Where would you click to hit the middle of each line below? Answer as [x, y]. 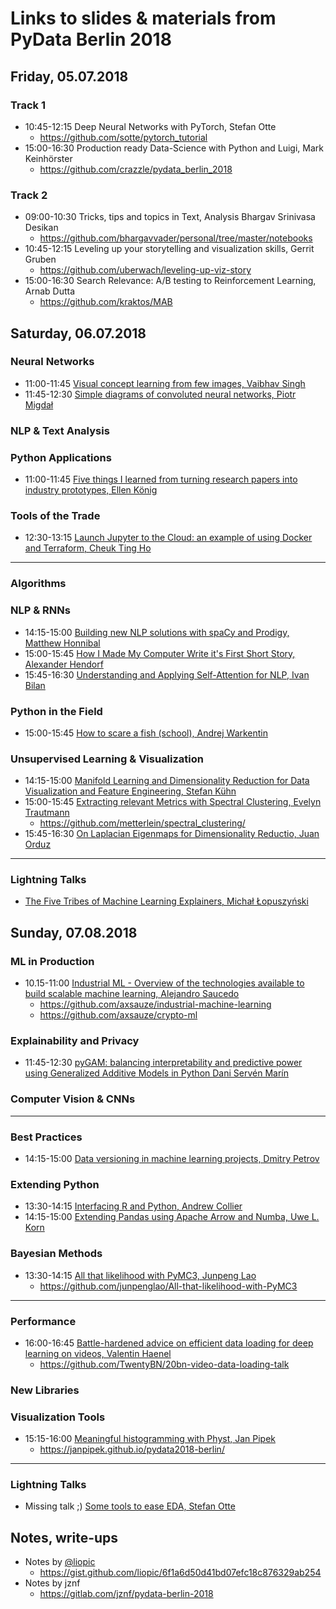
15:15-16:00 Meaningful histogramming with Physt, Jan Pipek [150, 1439]
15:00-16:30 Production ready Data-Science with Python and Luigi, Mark [174, 148]
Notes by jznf [52, 1583]
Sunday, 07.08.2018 [74, 932]
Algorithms [38, 584]
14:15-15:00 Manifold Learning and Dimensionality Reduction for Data [167, 781]
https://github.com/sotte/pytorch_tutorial [123, 137]
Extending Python [55, 1184]
